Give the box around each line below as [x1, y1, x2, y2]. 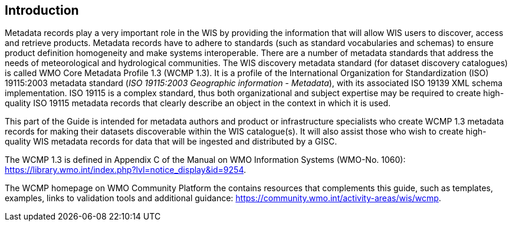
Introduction [5, 3, 79, 18]
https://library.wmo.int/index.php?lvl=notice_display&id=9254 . [5, 165, 247, 175]
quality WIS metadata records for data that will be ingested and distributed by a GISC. [5, 136, 337, 147]
